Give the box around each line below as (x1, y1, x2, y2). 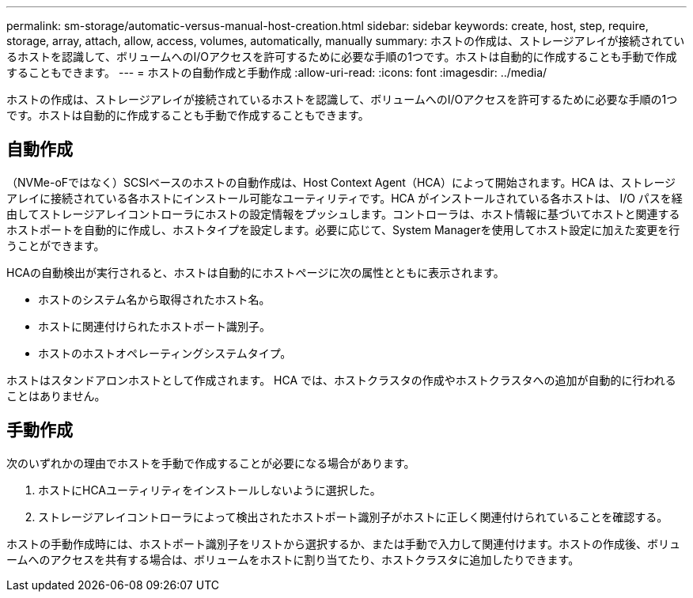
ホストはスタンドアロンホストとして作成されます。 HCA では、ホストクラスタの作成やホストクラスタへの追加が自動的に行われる (6, 373, 676, 387)
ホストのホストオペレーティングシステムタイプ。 (38, 346, 292, 360)
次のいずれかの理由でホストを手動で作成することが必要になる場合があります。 (6, 456, 415, 470)
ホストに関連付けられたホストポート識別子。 (38, 319, 271, 333)
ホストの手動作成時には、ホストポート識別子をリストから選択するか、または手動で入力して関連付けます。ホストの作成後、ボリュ (6, 536, 680, 551)
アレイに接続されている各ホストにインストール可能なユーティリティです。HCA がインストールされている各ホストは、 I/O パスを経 (6, 191, 683, 205)
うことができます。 (6, 238, 105, 252)
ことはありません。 (6, 388, 106, 403)
